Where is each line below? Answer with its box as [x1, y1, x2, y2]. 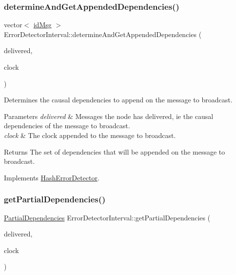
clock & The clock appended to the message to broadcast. [4, 130, 176, 140]
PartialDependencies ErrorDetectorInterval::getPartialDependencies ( [4, 212, 211, 222]
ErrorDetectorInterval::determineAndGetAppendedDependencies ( [4, 29, 202, 39]
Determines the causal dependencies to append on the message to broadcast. [4, 95, 233, 105]
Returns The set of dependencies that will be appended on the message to [4, 146, 225, 157]
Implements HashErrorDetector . [4, 172, 99, 182]
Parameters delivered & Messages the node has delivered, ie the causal [4, 111, 214, 121]
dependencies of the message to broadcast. [4, 120, 130, 131]
